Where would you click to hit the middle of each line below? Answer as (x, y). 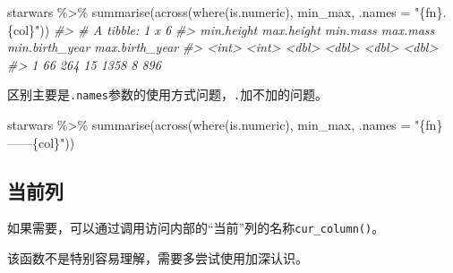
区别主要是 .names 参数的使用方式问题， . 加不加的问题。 (168, 94)
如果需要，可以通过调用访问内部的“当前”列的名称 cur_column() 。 (196, 228)
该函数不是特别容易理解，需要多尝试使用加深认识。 (158, 258)
